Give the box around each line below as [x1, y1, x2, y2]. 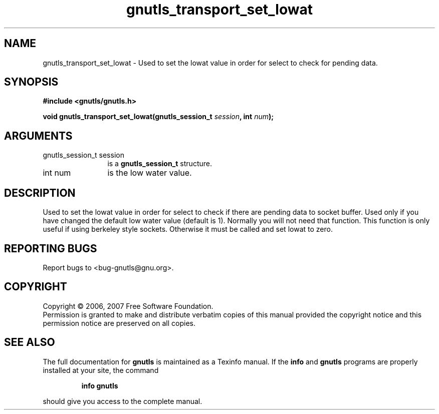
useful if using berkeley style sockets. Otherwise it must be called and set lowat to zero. [43, 225, 333, 234]
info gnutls [81, 381, 118, 390]
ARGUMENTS [4, 129, 73, 142]
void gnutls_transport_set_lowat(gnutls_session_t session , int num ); [43, 112, 274, 121]
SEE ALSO [4, 336, 55, 349]
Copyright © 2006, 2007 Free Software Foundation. [43, 301, 213, 310]
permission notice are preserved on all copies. [43, 318, 195, 327]
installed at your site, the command [43, 365, 159, 374]
